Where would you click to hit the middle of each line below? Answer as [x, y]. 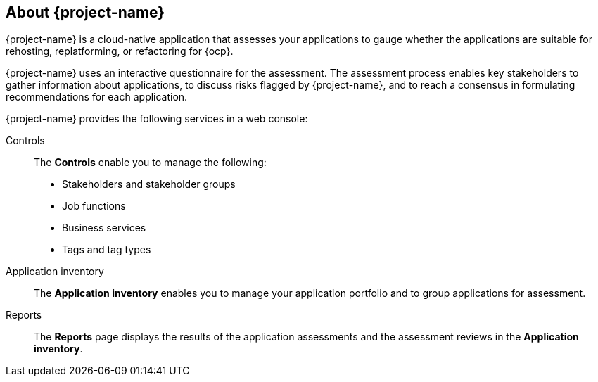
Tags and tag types [107, 250]
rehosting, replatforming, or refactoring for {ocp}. [120, 51]
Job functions [94, 206]
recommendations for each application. [97, 97]
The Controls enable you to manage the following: [150, 163]
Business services [104, 228]
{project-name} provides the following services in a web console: [157, 119]
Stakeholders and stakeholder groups [149, 184]
